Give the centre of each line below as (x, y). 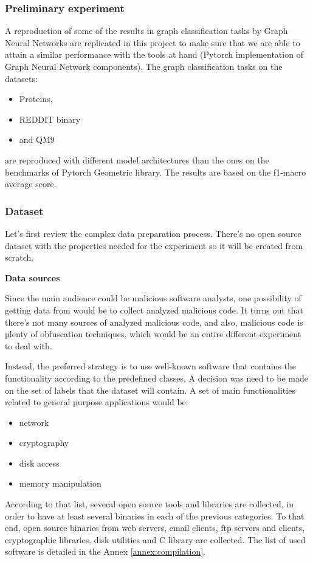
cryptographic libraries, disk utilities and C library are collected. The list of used (155, 539)
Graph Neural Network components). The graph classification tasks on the (144, 66)
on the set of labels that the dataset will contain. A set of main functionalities (150, 390)
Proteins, (36, 99)
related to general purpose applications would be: (97, 402)
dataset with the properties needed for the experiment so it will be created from (154, 245)
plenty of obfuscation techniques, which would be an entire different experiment (153, 334)
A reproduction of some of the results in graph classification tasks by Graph (146, 31)
